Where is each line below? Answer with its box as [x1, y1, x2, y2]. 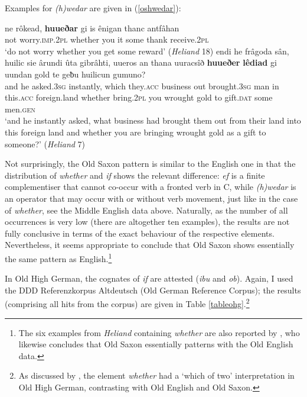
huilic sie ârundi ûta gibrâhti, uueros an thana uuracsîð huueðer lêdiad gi [5, 56, 277, 69]
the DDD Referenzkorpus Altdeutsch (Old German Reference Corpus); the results [5, 283, 301, 296]
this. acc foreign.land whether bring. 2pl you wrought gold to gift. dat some [5, 91, 273, 104]
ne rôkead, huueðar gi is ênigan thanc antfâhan [5, 21, 179, 34]
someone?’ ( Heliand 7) [5, 137, 86, 150]
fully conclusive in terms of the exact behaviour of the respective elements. [5, 227, 275, 239]
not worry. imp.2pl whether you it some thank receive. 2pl [5, 33, 209, 46]
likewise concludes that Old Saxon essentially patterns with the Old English [18, 338, 293, 350]
